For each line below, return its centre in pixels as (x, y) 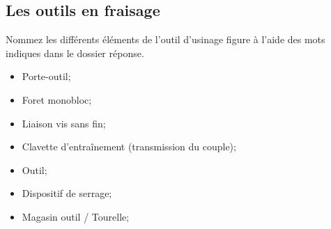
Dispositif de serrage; (67, 193)
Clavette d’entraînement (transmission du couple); (129, 147)
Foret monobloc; (57, 99)
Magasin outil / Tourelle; (76, 216)
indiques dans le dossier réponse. (75, 53)
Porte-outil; (46, 76)
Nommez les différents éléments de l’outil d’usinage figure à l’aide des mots (165, 39)
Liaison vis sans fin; (64, 123)
